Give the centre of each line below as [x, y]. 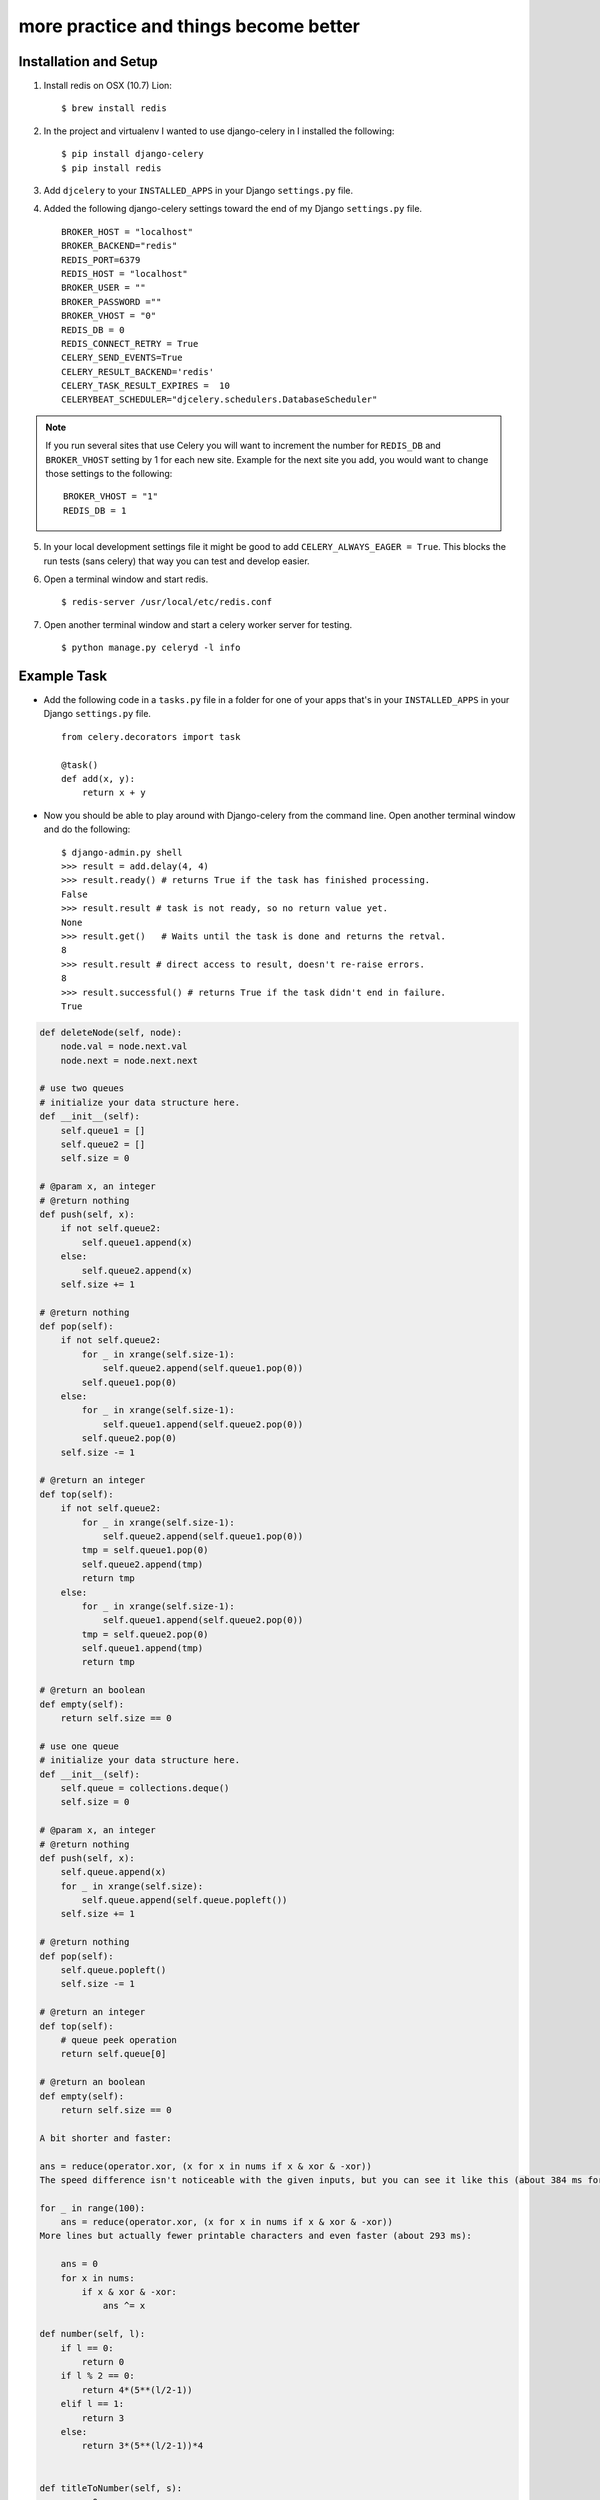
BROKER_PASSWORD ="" [111, 301]
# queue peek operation [118, 2040]
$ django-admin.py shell [122, 852]
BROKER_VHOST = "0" [109, 316]
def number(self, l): [92, 2334]
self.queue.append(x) [113, 1872]
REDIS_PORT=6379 [101, 259]
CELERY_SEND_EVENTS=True [122, 358]
